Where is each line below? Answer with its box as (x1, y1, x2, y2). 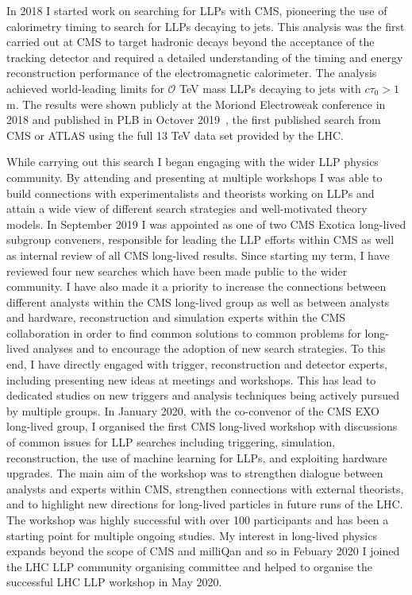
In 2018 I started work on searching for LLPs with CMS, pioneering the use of (6, 2, 387, 18)
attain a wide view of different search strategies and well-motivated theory (6, 200, 368, 217)
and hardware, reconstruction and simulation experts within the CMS (6, 309, 346, 326)
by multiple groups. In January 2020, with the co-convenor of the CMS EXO (6, 402, 379, 419)
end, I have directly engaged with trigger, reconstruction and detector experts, (6, 356, 387, 373)
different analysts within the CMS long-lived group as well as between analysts (6, 293, 390, 310)
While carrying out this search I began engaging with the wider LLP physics (6, 153, 379, 170)
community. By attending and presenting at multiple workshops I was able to (6, 168, 383, 185)
